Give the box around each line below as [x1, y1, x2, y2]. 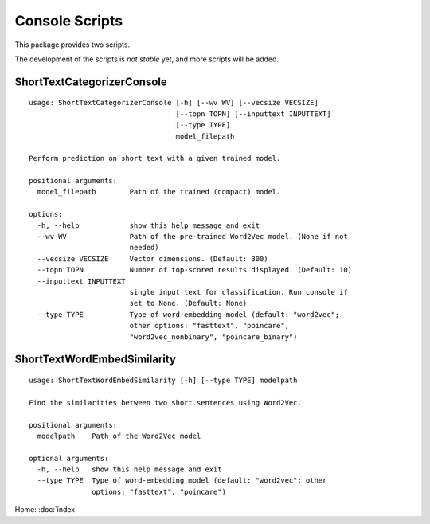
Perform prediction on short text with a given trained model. [29, 154, 281, 163]
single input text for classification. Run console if [129, 287, 348, 296]
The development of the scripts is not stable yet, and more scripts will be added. [14, 54, 279, 64]
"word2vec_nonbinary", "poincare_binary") [129, 332, 298, 342]
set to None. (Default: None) [129, 299, 248, 308]
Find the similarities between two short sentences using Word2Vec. [29, 398, 302, 407]
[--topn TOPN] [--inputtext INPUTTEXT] [175, 109, 331, 119]
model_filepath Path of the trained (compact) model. [37, 187, 281, 197]
